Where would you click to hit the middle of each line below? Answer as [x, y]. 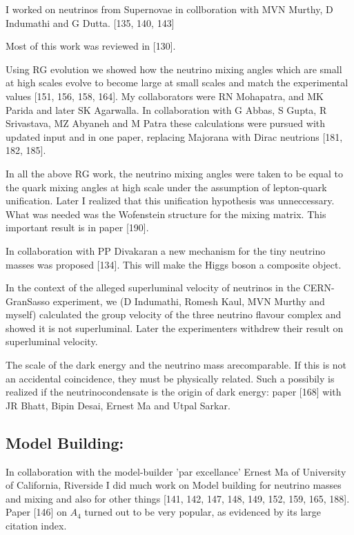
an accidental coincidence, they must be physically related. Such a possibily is [170, 378]
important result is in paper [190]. [77, 227]
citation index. [36, 526]
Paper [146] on [36, 512]
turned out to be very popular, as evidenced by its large [203, 512]
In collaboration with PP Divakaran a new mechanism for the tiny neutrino [166, 250]
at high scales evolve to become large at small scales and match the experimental [177, 82]
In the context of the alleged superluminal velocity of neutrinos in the [153, 288]
